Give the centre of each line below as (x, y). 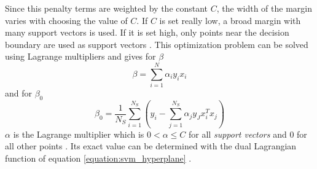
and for (19, 93)
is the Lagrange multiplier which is (79, 134)
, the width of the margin (264, 8)
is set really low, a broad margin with (230, 20)
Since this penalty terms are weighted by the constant (107, 8)
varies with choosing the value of (66, 20)
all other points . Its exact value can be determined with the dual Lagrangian (151, 146)
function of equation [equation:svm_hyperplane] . (98, 158)
